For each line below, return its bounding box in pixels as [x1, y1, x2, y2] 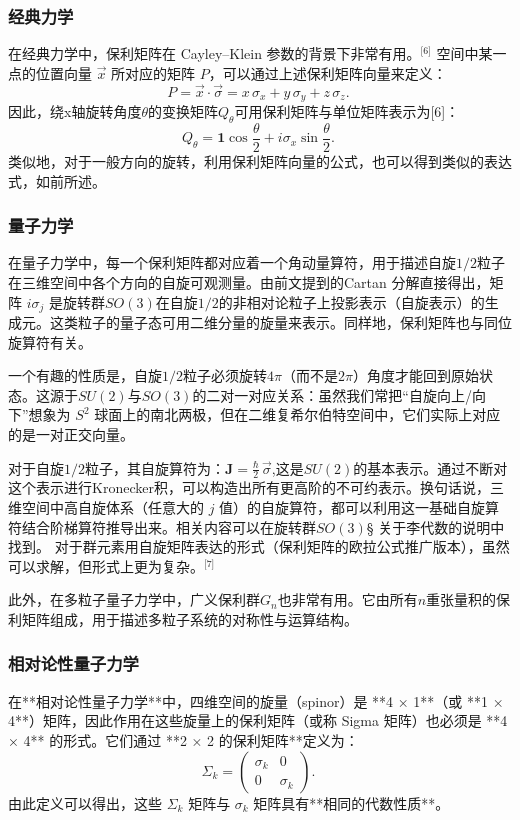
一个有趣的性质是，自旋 [8, 365, 162, 386]
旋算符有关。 [8, 331, 92, 352]
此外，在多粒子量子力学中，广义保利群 [8, 589, 260, 610]
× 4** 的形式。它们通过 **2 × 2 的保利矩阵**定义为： [8, 729, 359, 750]
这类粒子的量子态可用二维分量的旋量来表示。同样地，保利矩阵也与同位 [49, 311, 512, 332]
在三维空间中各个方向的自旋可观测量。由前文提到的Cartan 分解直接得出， [8, 271, 490, 292]
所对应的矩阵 [111, 62, 196, 83]
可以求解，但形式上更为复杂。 [8, 555, 204, 576]
